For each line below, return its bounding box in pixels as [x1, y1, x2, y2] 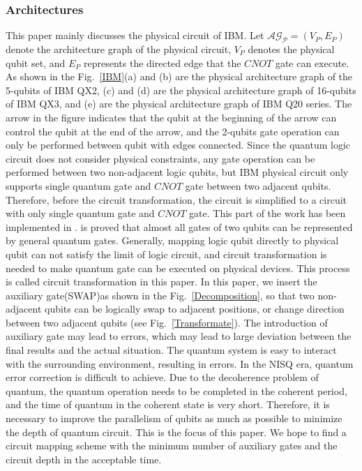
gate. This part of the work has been [189, 206, 346, 220]
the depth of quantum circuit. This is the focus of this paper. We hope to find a [6, 424, 347, 439]
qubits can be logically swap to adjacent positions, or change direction [44, 301, 345, 316]
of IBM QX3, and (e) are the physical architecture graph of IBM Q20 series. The [6, 96, 352, 111]
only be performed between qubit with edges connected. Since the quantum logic [6, 137, 351, 152]
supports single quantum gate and [6, 178, 151, 193]
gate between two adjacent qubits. [185, 178, 331, 193]
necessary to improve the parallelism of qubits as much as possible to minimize [6, 411, 342, 426]
